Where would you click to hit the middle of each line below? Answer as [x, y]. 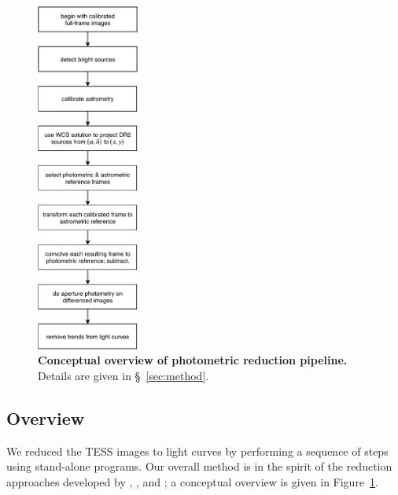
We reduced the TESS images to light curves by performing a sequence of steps [197, 451]
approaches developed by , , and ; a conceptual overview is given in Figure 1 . [192, 481]
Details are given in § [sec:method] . [123, 375]
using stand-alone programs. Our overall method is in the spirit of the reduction [199, 466]
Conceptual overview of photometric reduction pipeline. [193, 360]
